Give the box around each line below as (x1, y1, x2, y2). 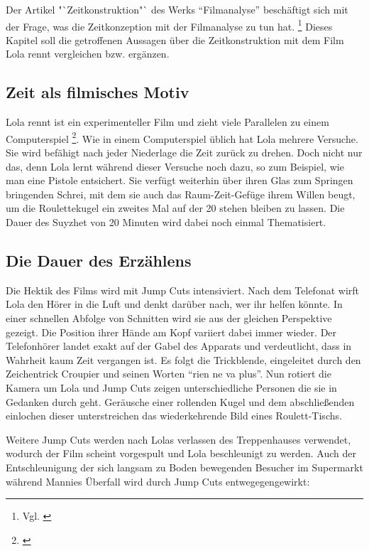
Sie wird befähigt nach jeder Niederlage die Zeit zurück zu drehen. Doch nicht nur (6, 145, 363, 160)
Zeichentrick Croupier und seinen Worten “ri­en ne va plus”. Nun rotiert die (6, 366, 331, 381)
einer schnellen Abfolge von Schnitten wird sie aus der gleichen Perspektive (6, 311, 332, 326)
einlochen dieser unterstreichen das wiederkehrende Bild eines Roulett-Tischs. (6, 408, 342, 423)
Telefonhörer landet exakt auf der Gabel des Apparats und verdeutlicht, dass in (6, 338, 352, 353)
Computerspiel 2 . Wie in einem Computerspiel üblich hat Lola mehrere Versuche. (6, 129, 358, 146)
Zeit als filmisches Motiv (6, 81, 189, 103)
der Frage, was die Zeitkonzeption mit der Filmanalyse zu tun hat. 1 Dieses (6, 16, 333, 33)
